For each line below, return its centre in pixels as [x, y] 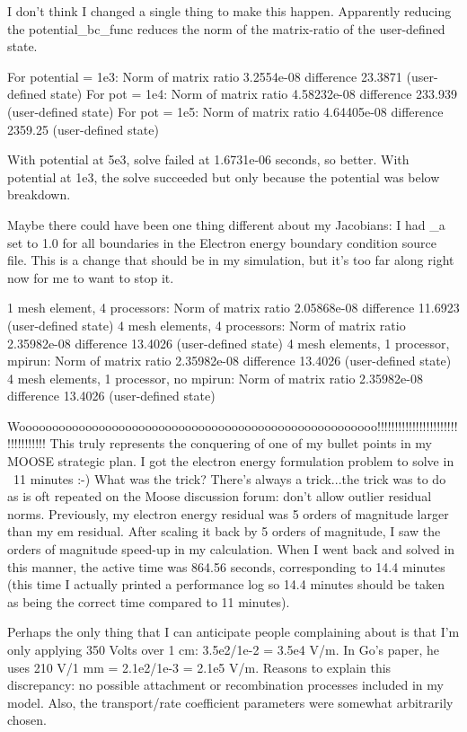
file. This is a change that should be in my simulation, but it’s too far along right [231, 260]
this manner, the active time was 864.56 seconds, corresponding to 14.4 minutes [226, 566]
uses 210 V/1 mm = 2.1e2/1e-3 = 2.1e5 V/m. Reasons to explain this [199, 667]
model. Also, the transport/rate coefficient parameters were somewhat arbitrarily [230, 702]
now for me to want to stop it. [91, 277]
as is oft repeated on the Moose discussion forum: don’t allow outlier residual [220, 496]
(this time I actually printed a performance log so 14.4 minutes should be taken [226, 584]
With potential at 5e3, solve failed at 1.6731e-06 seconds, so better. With [208, 159]
